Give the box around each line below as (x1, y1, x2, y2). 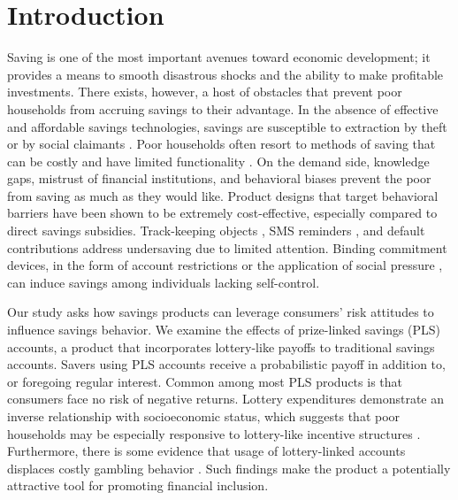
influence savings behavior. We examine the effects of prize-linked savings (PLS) (7, 320, 441, 339)
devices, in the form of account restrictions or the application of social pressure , (7, 256, 443, 274)
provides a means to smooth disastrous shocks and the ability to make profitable (7, 65, 444, 83)
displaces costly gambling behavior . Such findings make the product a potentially (7, 458, 451, 477)
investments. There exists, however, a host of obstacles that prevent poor (7, 82, 402, 101)
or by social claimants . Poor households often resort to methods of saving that (7, 135, 436, 153)
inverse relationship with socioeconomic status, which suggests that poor (7, 407, 401, 425)
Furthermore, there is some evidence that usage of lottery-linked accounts (7, 442, 406, 460)
